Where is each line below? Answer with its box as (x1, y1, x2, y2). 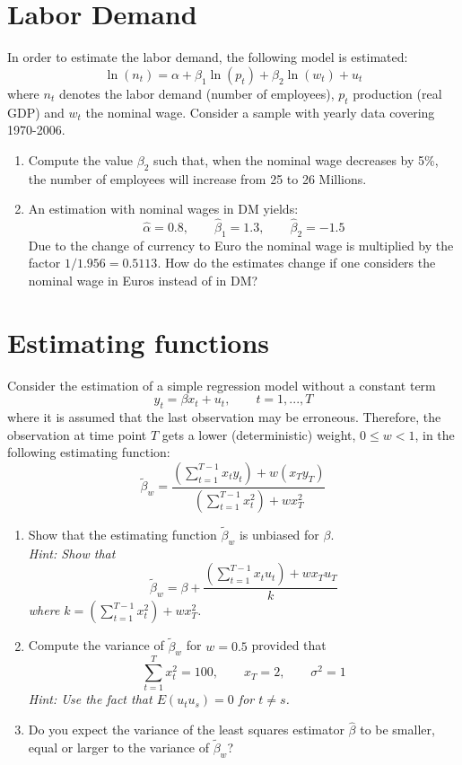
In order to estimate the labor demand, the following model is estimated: (7, 48, 408, 66)
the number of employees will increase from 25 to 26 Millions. (28, 169, 367, 188)
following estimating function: (7, 443, 170, 462)
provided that (251, 636, 327, 655)
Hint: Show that (28, 543, 116, 562)
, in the (414, 425, 455, 444)
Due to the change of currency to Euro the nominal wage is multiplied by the (28, 235, 454, 254)
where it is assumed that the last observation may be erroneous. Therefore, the (7, 408, 441, 426)
